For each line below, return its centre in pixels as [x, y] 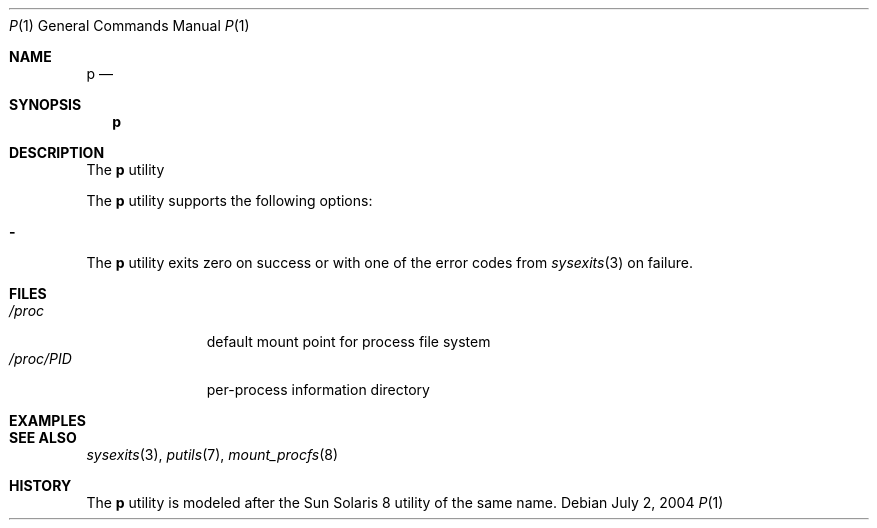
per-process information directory [318, 389]
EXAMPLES [47, 420]
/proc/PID [40, 358]
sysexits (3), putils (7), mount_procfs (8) [212, 454]
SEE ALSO [43, 437]
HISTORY [40, 485]
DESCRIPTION [57, 152]
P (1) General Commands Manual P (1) [129, 25]
